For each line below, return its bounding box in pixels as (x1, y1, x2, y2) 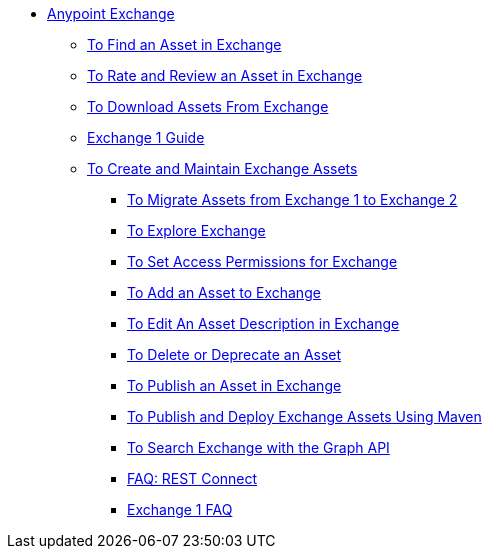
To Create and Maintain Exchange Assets (87, 160, 358, 177)
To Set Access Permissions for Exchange (127, 253, 398, 270)
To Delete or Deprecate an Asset (127, 346, 342, 363)
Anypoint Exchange (47, 5, 175, 22)
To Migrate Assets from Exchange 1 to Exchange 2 (127, 191, 458, 208)
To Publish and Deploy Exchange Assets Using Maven (127, 408, 482, 425)
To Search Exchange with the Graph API (127, 439, 390, 456)
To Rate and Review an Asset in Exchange (87, 67, 363, 84)
